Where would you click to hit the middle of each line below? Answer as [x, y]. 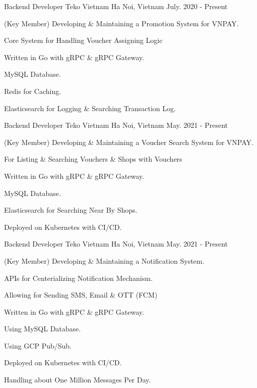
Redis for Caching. [33, 91]
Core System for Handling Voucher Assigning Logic [83, 40]
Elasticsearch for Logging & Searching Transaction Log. [90, 108]
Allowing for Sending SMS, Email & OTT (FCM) [81, 295]
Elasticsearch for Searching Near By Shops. [71, 210]
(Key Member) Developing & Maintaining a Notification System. [104, 260]
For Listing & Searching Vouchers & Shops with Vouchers [93, 159]
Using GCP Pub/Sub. [38, 345]
